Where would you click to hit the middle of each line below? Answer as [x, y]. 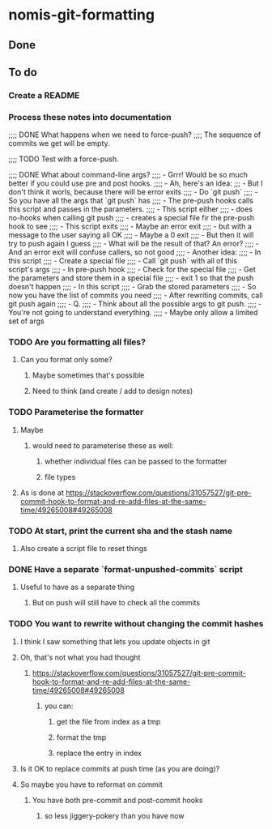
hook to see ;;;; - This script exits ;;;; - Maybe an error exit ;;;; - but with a [130, 226]
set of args [26, 321]
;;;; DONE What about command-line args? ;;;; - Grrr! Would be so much [128, 175]
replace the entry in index [99, 753]
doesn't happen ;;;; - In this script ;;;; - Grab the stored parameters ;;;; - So [132, 287]
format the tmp [81, 737]
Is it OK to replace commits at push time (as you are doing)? [120, 768]
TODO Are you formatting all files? [77, 342]
